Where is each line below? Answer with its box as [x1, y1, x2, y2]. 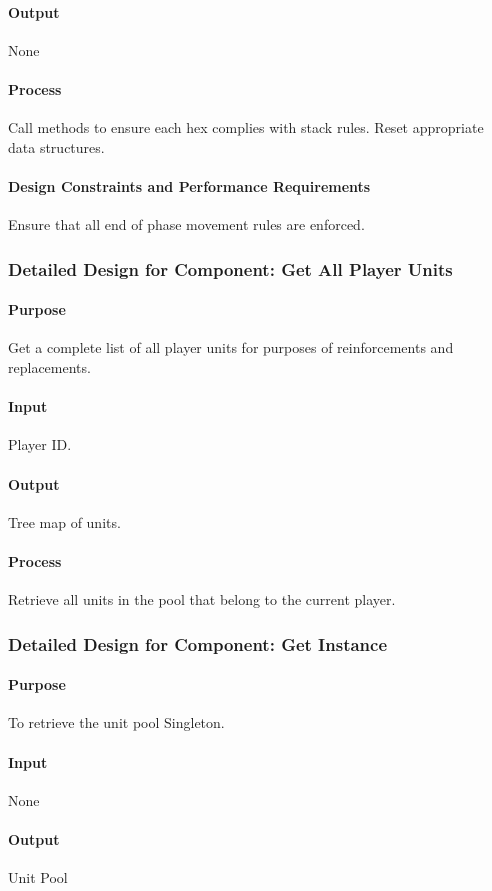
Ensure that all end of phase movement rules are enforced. [8, 214, 365, 235]
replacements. [8, 357, 91, 377]
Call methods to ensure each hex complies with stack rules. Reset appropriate [8, 117, 484, 138]
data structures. [8, 136, 105, 157]
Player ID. [8, 434, 72, 455]
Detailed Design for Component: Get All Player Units [8, 256, 453, 281]
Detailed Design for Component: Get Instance [8, 631, 388, 656]
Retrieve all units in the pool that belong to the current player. [8, 589, 396, 610]
